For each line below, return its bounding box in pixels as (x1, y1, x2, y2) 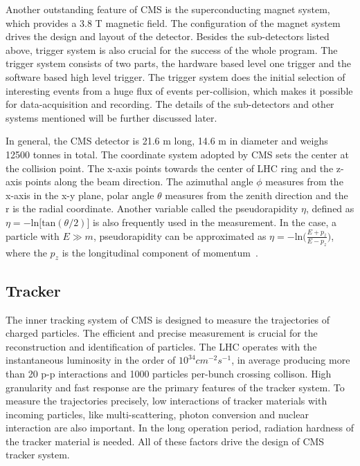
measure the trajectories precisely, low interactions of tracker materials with (6, 393, 327, 408)
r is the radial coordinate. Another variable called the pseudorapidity (6, 201, 298, 216)
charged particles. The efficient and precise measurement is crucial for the (6, 326, 318, 340)
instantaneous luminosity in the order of (6, 353, 176, 367)
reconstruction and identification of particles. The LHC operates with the (6, 339, 317, 353)
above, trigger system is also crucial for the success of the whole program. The (6, 42, 338, 57)
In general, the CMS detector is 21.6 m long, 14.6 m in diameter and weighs (6, 133, 328, 148)
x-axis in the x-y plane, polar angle (6, 187, 154, 202)
